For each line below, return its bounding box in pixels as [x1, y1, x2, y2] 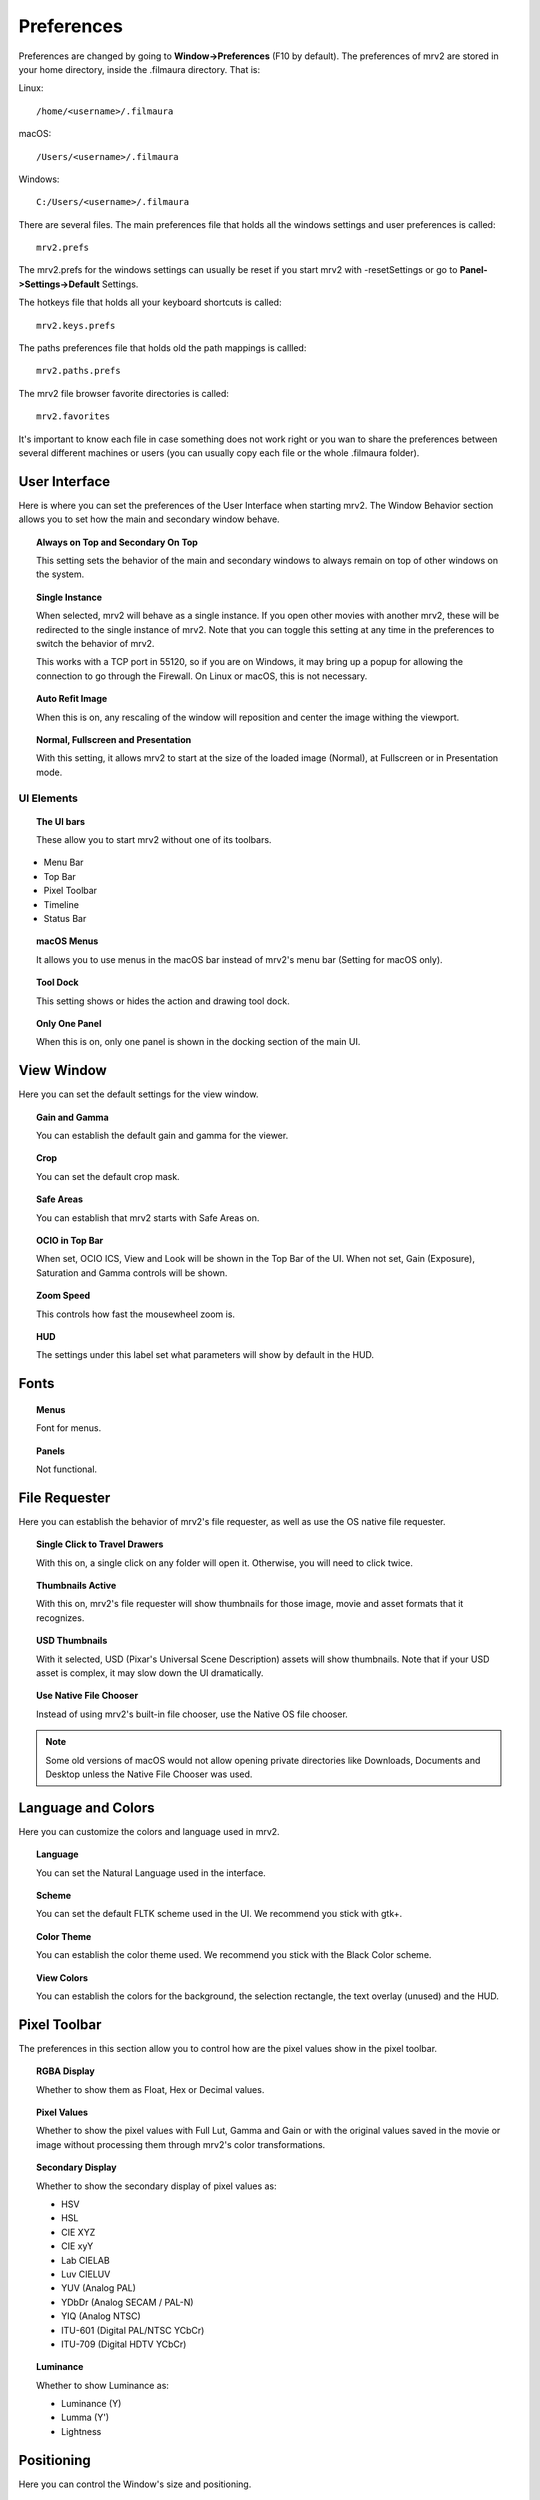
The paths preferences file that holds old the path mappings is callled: [18, 342, 307, 354]
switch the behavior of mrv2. [36, 638, 155, 649]
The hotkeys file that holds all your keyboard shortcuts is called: [18, 296, 282, 309]
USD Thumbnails [36, 1635, 108, 1647]
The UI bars [36, 815, 85, 827]
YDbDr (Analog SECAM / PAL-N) [61, 2296, 194, 2308]
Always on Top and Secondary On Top [36, 536, 199, 548]
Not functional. [36, 1463, 98, 1475]
